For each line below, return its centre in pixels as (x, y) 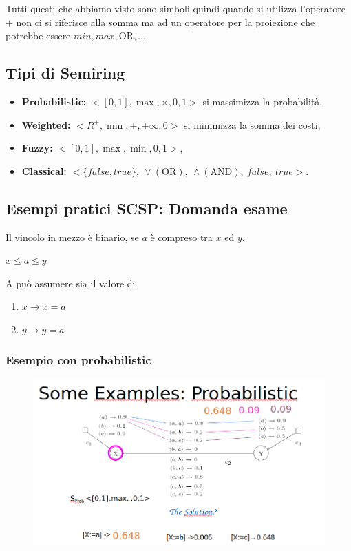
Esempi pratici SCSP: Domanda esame (147, 208)
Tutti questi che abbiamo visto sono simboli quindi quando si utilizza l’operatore (176, 8)
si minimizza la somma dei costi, (252, 124)
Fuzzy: (37, 148)
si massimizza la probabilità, (263, 101)
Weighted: (46, 124)
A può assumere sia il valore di (71, 283)
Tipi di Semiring (65, 73)
